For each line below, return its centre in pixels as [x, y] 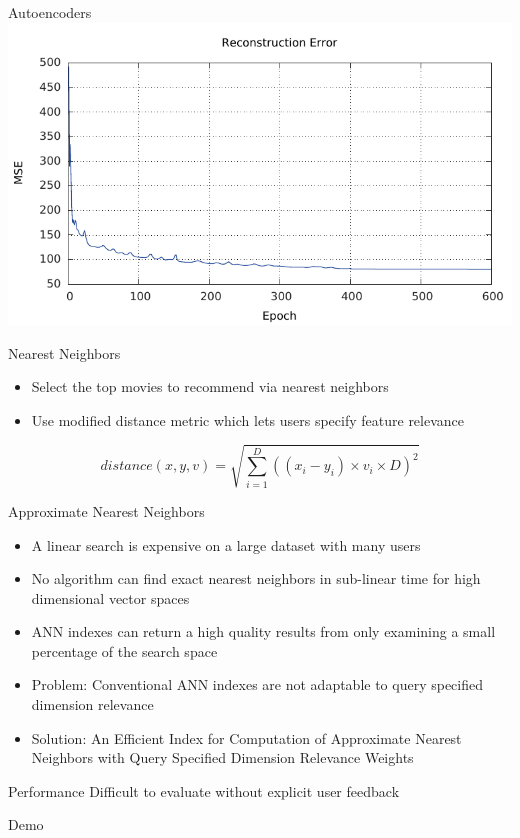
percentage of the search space [124, 650]
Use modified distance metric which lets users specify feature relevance [248, 419]
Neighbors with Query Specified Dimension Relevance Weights [222, 757]
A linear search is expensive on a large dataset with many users [226, 544]
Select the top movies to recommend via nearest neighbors [210, 386]
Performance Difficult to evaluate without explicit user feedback [204, 790]
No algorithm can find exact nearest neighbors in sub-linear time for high [256, 578]
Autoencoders [50, 12]
